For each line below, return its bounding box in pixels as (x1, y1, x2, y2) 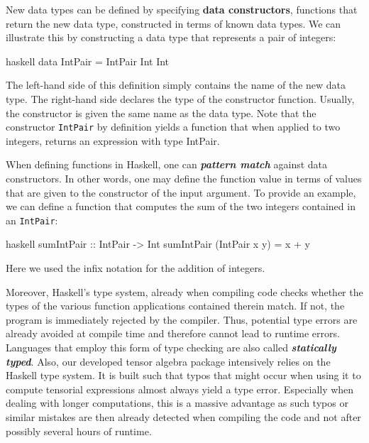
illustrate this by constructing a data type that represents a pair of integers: (6, 30, 336, 45)
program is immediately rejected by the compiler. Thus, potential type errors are (6, 312, 358, 327)
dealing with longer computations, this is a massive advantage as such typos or (6, 395, 348, 410)
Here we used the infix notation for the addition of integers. (6, 261, 265, 275)
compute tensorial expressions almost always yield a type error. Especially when (6, 381, 354, 396)
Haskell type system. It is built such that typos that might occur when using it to (6, 368, 361, 383)
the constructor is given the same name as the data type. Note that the (6, 105, 316, 120)
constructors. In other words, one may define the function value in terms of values (6, 171, 362, 185)
